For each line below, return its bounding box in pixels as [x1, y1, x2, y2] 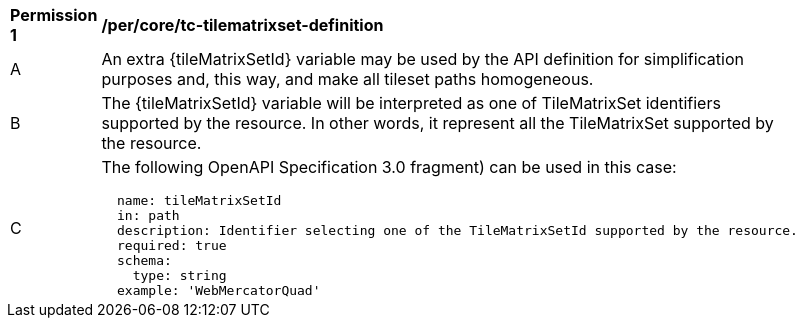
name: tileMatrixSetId [117, 193, 282, 208]
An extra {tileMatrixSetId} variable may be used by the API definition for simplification [101, 49, 744, 69]
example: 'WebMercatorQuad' [117, 283, 321, 298]
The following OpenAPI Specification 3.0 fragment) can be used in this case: [101, 157, 677, 177]
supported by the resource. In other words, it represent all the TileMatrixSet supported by [101, 113, 774, 133]
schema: [117, 253, 172, 268]
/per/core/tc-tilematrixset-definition [101, 15, 384, 35]
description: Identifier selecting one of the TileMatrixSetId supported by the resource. [117, 223, 798, 238]
